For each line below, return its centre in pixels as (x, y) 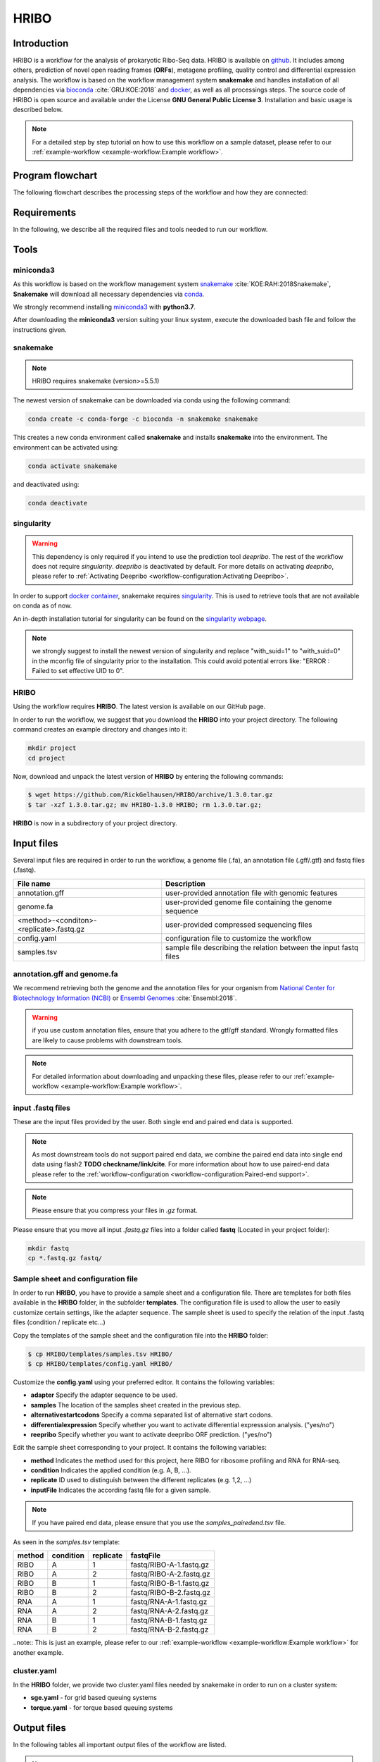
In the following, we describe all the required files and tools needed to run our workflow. (140, 229)
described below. (38, 110)
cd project (46, 758)
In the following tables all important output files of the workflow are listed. (120, 1744)
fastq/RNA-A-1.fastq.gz (169, 1602)
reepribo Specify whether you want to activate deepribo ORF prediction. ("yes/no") (151, 1434)
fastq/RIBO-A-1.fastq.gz (170, 1565)
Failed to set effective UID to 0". (78, 671)
